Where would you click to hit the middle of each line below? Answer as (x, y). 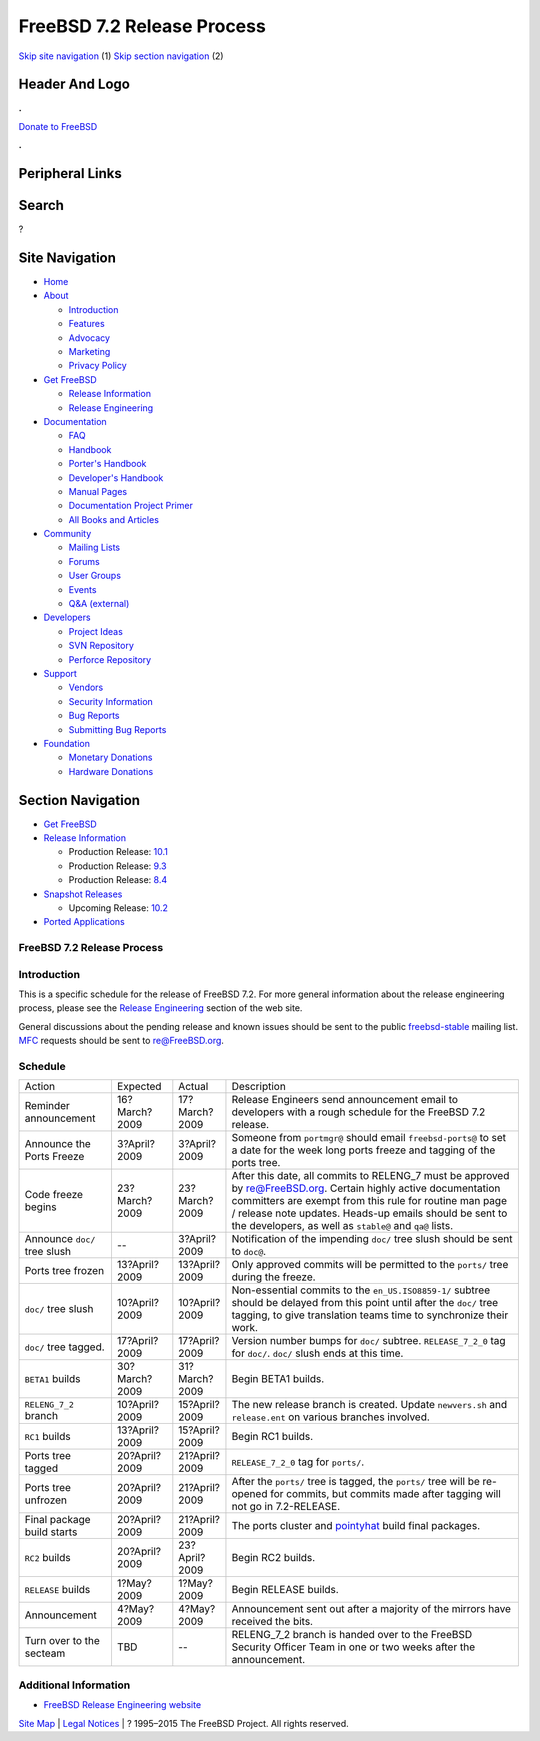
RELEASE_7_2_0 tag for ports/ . (298, 1462)
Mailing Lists (94, 547)
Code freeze (54, 1195)
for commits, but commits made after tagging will (386, 1494)
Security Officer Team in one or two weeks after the (353, 1647)
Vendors (86, 687)
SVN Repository (101, 646)
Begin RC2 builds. (273, 1558)
